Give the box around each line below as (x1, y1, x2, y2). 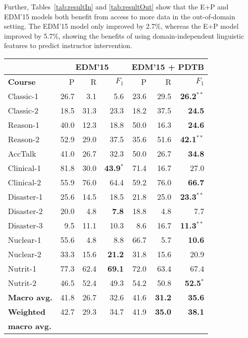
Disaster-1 (8, 190, 43, 202)
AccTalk (8, 147, 36, 159)
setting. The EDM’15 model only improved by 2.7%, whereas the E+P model (4, 21, 239, 31)
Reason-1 (8, 118, 40, 130)
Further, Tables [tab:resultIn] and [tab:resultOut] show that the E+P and (4, 1, 229, 11)
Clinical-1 (8, 162, 41, 173)
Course (8, 75, 36, 87)
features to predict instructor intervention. (4, 40, 132, 51)
